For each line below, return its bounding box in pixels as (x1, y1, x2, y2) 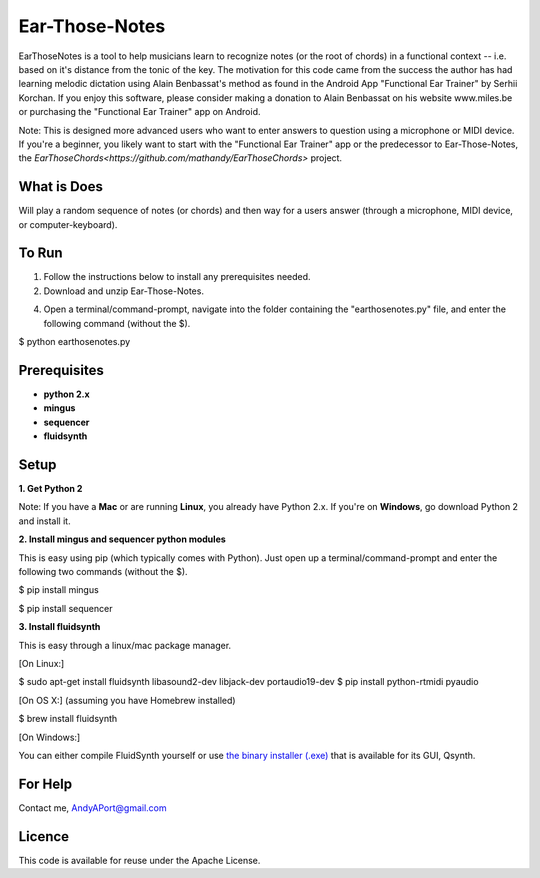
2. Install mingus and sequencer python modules (18, 533, 227, 545)
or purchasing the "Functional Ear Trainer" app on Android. (18, 106, 261, 118)
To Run (18, 245, 64, 262)
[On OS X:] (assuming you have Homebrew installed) (18, 694, 236, 706)
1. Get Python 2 (18, 483, 83, 495)
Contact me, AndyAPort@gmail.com (18, 801, 167, 814)
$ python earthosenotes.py (18, 336, 131, 348)
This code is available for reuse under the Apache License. (18, 854, 261, 866)
